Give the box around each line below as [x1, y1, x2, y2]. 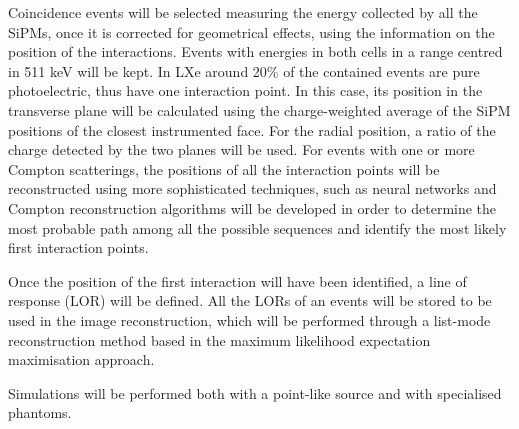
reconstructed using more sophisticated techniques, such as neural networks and [8, 178, 497, 199]
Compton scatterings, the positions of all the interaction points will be [8, 158, 440, 179]
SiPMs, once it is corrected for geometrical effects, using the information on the [8, 21, 495, 42]
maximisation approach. [8, 349, 155, 370]
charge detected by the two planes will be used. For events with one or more [8, 139, 475, 160]
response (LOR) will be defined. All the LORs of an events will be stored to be [8, 290, 492, 311]
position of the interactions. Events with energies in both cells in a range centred [8, 41, 503, 62]
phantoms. [8, 402, 72, 423]
